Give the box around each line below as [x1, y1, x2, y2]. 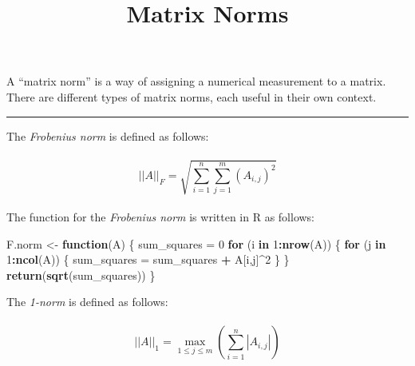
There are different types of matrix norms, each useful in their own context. [6, 88, 377, 105]
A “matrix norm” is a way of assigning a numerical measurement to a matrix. [6, 73, 386, 90]
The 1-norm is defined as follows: [6, 293, 168, 310]
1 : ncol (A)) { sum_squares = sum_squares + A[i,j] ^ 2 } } [6, 251, 290, 268]
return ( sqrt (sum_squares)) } [6, 266, 156, 283]
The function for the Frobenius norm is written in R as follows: [6, 208, 315, 225]
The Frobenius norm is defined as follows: [6, 127, 209, 144]
